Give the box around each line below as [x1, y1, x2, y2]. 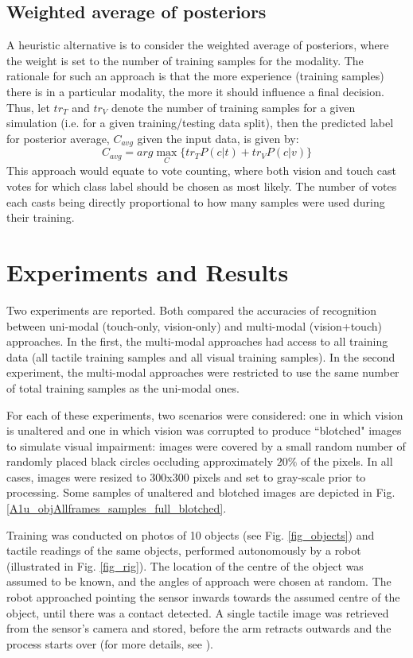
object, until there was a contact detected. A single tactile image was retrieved [6, 604, 389, 621]
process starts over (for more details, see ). [6, 635, 213, 652]
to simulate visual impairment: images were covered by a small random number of [6, 437, 406, 454]
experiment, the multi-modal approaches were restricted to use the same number [6, 364, 399, 381]
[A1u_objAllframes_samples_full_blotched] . [6, 500, 227, 517]
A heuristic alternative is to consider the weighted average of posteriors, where [6, 37, 389, 53]
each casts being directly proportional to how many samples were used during [6, 193, 385, 210]
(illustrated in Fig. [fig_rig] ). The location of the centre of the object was [6, 557, 364, 574]
